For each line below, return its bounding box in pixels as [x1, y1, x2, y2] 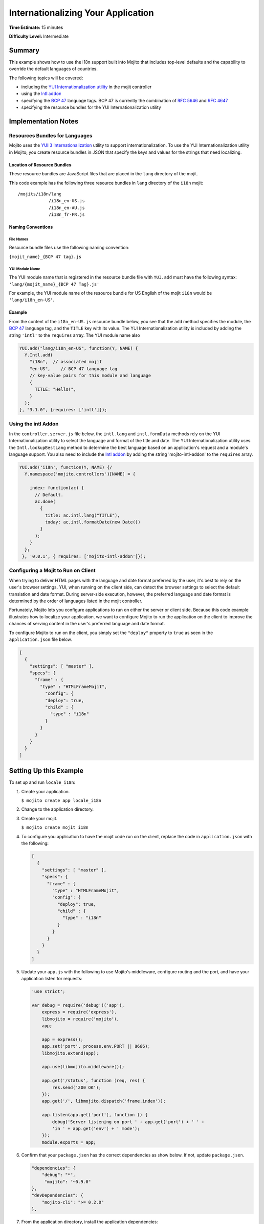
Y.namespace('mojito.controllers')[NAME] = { [24, 471, 135, 477]
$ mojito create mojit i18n [21, 825, 89, 830]
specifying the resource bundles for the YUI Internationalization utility [21, 104, 161, 110]
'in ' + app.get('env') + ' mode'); [52, 1126, 140, 1131]
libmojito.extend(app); [42, 1050, 99, 1056]
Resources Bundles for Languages [9, 132, 92, 139]
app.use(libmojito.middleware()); [42, 1064, 125, 1070]
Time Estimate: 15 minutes [9, 24, 63, 30]
